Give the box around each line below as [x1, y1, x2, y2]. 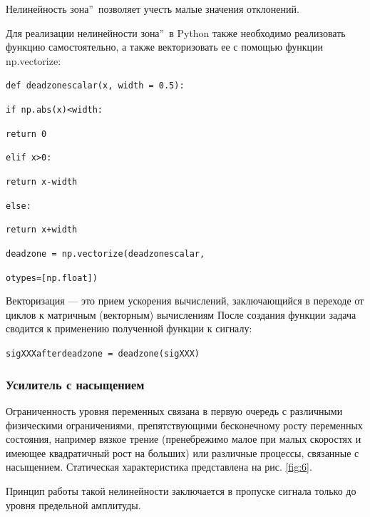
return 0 [6, 128, 47, 139]
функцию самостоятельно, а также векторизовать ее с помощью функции [6, 39, 324, 54]
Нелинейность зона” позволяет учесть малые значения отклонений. [6, 1, 299, 16]
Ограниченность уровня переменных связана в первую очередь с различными [6, 403, 343, 418]
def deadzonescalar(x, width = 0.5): [6, 81, 185, 91]
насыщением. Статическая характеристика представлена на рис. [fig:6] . [6, 459, 312, 474]
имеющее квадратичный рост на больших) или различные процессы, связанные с [6, 445, 359, 460]
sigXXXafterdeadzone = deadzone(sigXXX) [6, 349, 200, 359]
